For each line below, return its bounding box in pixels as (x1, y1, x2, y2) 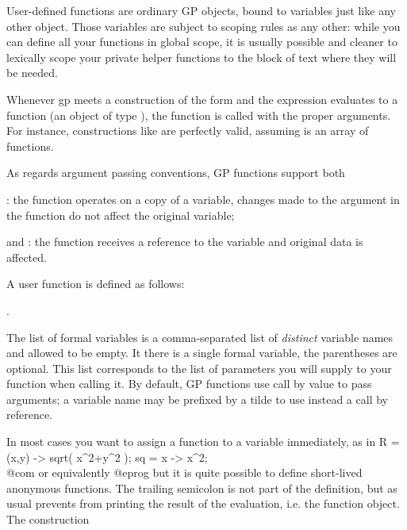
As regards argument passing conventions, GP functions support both (6, 164, 345, 181)
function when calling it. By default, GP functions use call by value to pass (6, 375, 372, 392)
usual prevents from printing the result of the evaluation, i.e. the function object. (6, 495, 400, 512)
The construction (6, 511, 90, 528)
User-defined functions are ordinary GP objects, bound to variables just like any (6, 2, 396, 18)
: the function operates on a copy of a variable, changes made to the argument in (6, 190, 400, 207)
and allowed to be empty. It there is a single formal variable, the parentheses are (6, 344, 397, 361)
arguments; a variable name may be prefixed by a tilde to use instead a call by (6, 390, 388, 407)
